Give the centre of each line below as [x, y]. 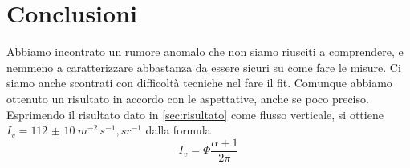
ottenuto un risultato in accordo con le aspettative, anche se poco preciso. [188, 98]
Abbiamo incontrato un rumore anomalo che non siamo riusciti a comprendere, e [205, 52]
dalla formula [178, 130]
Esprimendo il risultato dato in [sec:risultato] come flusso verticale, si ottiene [195, 114]
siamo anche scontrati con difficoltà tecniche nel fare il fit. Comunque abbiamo [199, 83]
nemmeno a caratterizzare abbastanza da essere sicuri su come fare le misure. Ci [204, 67]
